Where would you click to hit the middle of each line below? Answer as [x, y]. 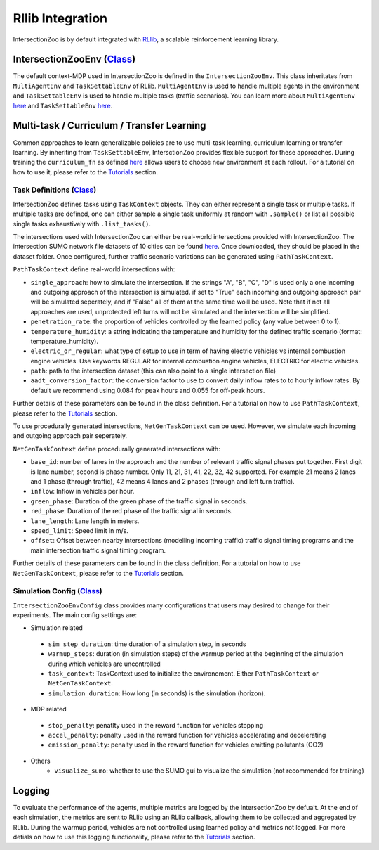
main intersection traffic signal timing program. [98, 550]
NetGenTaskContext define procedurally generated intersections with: [117, 449]
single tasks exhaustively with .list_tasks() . [82, 224]
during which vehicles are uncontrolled [104, 664]
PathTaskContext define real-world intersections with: [94, 269]
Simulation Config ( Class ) [58, 591]
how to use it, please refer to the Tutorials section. [85, 172]
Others [40, 761]
